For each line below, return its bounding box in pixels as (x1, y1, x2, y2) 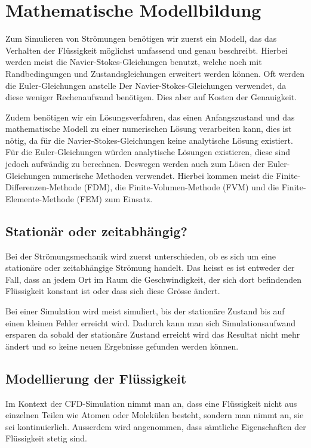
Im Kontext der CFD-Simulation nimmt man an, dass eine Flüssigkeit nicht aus (5, 397, 297, 409)
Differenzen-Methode (5, 181, 82, 193)
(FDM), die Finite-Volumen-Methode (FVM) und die (84, 181, 279, 193)
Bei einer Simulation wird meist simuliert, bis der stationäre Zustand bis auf (5, 305, 285, 317)
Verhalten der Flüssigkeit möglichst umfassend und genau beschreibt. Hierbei (5, 44, 288, 56)
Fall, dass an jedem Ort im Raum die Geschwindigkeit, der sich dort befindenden (5, 273, 301, 285)
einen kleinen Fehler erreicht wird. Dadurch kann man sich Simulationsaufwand (5, 316, 296, 329)
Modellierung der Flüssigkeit (5, 369, 187, 387)
